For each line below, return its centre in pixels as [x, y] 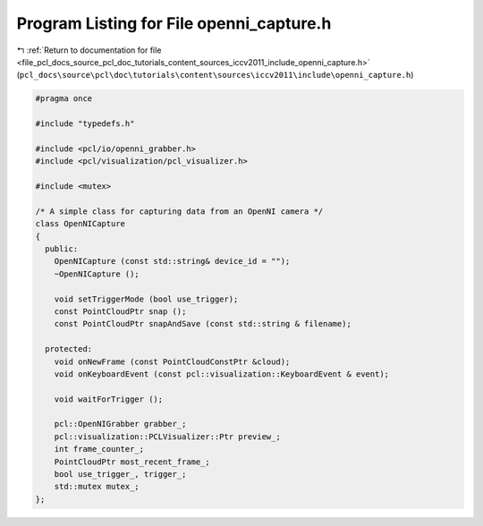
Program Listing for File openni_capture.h [174, 23]
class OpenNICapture [80, 224]
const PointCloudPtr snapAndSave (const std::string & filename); [203, 324]
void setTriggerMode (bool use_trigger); [146, 299]
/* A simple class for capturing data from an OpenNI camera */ [179, 211]
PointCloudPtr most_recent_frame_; [132, 462]
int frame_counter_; [99, 449]
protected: [69, 349]
